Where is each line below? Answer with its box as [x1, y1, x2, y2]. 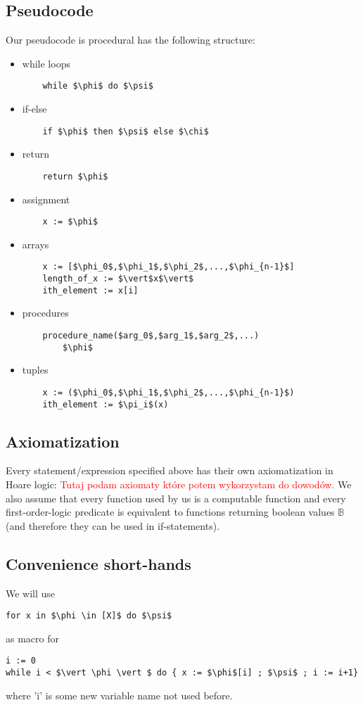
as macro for [6, 630, 59, 645]
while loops [22, 56, 70, 70]
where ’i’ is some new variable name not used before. [6, 687, 233, 702]
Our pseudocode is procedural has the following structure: [6, 32, 255, 47]
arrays [22, 236, 49, 251]
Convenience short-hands [6, 552, 191, 574]
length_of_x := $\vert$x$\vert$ [42, 274, 194, 284]
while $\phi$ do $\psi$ [42, 81, 153, 91]
